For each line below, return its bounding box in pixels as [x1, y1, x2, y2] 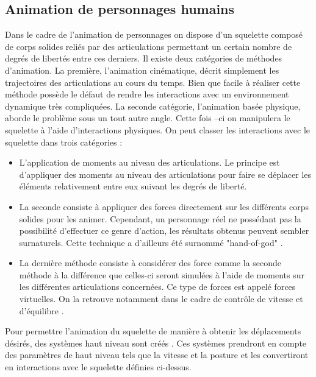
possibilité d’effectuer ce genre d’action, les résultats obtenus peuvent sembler [19, 224, 309, 237]
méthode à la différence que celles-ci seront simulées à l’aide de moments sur [19, 268, 304, 281]
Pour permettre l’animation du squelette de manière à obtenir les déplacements [5, 325, 301, 337]
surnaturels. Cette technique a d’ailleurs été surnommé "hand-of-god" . [19, 236, 283, 248]
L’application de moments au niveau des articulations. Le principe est [19, 156, 280, 169]
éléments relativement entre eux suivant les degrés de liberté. [19, 180, 247, 192]
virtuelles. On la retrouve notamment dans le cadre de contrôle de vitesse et [19, 292, 303, 305]
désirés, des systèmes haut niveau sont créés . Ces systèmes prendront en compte [5, 336, 307, 349]
